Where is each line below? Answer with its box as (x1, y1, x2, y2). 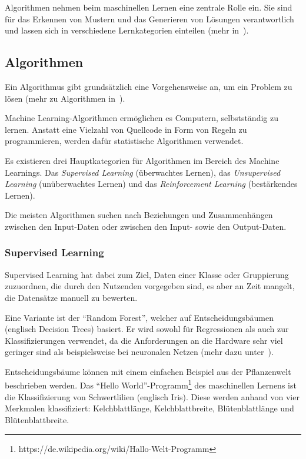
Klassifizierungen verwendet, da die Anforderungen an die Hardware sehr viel (5, 334, 283, 346)
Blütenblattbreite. (5, 413, 69, 426)
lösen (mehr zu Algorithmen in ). (5, 92, 125, 104)
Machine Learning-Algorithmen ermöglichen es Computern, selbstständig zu (5, 112, 278, 124)
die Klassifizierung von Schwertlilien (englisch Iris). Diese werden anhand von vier (5, 390, 300, 403)
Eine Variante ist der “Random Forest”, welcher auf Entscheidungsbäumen (5, 311, 274, 323)
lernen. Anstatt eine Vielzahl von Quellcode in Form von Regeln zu (5, 123, 247, 135)
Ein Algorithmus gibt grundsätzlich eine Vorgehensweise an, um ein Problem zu (5, 80, 292, 92)
